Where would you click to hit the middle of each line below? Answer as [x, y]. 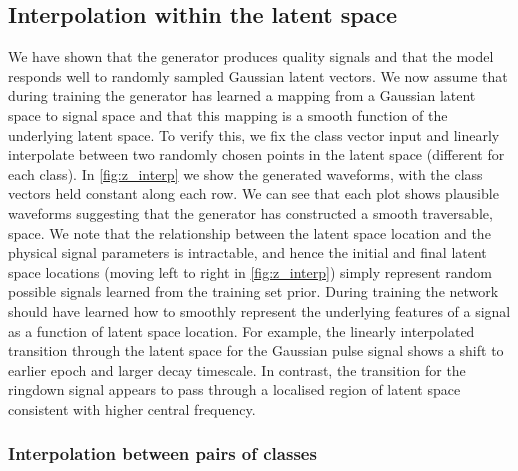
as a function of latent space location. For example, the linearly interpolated [241, 330]
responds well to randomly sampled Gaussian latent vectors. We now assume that [258, 75]
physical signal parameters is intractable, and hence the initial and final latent [247, 252]
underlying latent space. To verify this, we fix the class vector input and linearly [254, 134]
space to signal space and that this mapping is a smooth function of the [228, 114]
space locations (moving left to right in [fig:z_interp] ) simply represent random [250, 271]
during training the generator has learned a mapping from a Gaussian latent [242, 95]
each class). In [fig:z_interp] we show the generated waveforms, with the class [245, 173]
